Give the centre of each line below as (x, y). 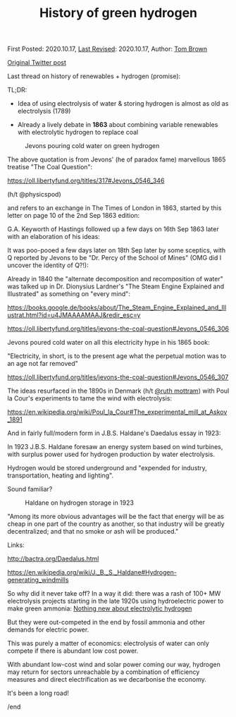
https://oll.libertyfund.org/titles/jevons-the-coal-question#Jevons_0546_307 (118, 377)
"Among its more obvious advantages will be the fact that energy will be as (116, 517)
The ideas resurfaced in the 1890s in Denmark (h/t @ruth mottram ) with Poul (118, 391)
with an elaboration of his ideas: (54, 237)
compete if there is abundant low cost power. (73, 651)
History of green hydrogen (118, 13)
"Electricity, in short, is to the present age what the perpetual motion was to (117, 356)
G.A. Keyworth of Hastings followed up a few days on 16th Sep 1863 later (113, 229)
